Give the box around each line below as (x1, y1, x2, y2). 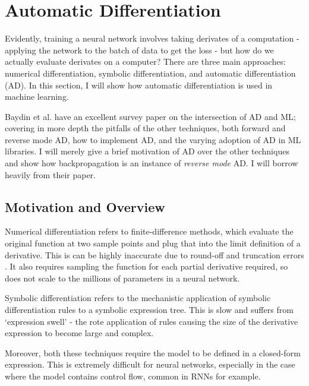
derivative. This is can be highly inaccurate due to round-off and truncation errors (5, 248, 304, 261)
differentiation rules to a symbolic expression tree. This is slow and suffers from (5, 303, 294, 316)
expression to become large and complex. (5, 327, 154, 339)
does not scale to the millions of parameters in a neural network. (5, 271, 240, 284)
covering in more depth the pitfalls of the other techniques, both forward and (5, 122, 286, 134)
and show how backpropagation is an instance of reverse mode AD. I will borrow (5, 157, 298, 169)
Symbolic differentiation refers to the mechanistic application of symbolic (5, 292, 271, 304)
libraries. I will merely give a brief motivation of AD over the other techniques (5, 145, 289, 157)
